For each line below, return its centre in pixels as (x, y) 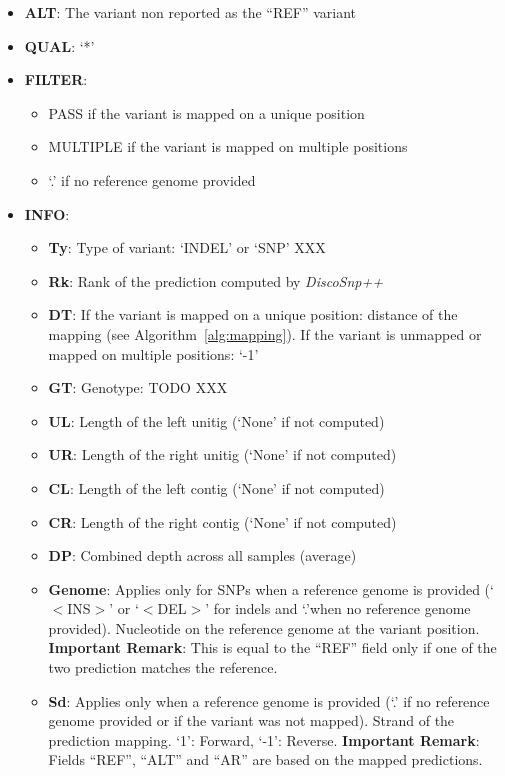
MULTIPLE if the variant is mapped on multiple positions (228, 146)
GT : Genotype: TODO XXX (138, 387)
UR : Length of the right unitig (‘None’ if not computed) (222, 454)
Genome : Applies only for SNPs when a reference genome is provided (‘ (271, 588)
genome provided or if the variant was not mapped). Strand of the (251, 720)
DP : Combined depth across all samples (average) (202, 555)
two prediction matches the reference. (163, 667)
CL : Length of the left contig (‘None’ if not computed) (216, 487)
